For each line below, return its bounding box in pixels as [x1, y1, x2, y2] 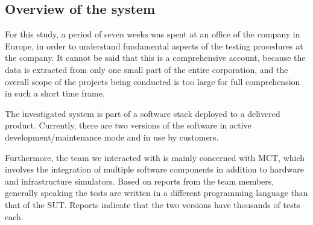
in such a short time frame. [5, 87, 105, 100]
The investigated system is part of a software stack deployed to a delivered [5, 107, 280, 119]
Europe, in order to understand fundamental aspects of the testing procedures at [5, 39, 303, 52]
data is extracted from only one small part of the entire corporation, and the [5, 63, 288, 75]
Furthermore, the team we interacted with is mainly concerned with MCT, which [5, 151, 305, 163]
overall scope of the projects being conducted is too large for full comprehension [5, 75, 300, 87]
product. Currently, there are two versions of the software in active [5, 119, 251, 132]
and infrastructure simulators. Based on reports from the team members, [5, 174, 274, 187]
